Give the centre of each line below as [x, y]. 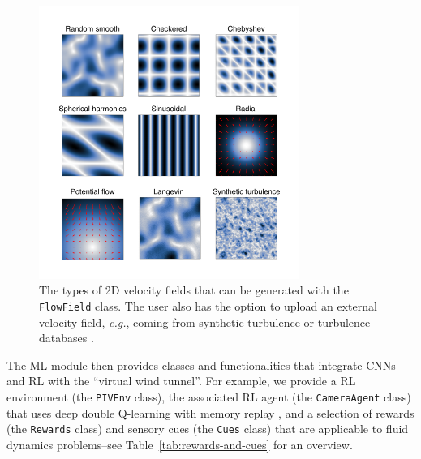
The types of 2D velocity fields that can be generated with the [194, 290]
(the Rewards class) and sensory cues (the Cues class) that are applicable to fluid [208, 429]
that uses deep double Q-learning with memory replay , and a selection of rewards [210, 412]
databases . [67, 338]
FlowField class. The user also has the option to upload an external [208, 305]
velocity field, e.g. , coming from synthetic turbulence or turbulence [205, 322]
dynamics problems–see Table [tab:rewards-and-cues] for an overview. [180, 444]
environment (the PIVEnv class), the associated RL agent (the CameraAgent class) [209, 396]
